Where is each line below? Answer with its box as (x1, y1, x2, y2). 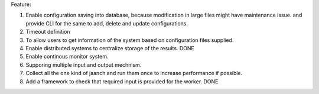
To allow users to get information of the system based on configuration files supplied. (25, 36, 234, 44)
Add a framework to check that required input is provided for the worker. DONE (25, 77, 219, 85)
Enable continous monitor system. (25, 53, 109, 60)
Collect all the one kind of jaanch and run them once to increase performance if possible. (25, 70, 243, 77)
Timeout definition (25, 28, 70, 35)
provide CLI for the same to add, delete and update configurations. (25, 20, 188, 27)
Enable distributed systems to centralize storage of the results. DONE (25, 44, 195, 51)
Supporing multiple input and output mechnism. (25, 61, 142, 68)
